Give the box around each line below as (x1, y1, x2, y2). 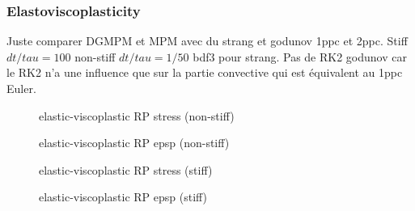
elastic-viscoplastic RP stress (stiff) (39, 161, 213, 178)
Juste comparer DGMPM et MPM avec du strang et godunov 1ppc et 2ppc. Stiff (6, 32, 408, 49)
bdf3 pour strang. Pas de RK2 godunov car (193, 48, 407, 65)
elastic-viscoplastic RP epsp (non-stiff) (39, 134, 230, 151)
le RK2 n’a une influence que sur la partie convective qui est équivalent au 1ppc (6, 64, 403, 81)
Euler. (6, 80, 36, 96)
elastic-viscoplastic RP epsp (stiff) (39, 188, 208, 205)
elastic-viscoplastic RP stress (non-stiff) (39, 107, 235, 124)
